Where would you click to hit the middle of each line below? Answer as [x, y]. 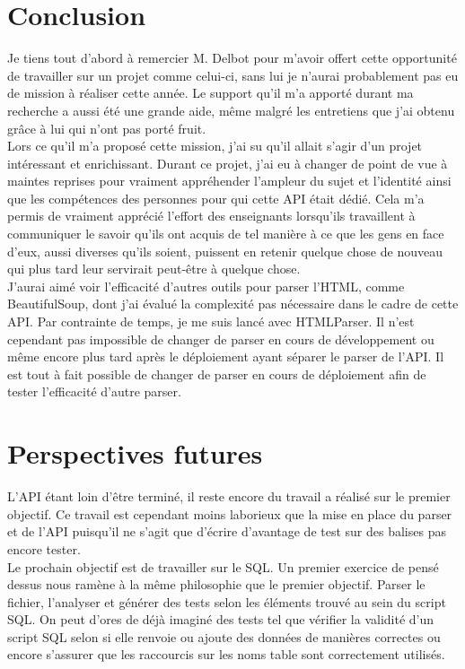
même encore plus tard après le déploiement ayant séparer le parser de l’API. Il [226, 356]
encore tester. [44, 548]
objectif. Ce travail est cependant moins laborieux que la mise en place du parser [230, 513]
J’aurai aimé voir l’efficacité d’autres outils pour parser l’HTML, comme [206, 286]
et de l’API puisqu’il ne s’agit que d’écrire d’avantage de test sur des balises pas [227, 531]
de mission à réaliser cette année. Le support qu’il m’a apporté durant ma [211, 93]
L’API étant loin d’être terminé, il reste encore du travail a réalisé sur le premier [229, 496]
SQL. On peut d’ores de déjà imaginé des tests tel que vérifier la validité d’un [221, 619]
